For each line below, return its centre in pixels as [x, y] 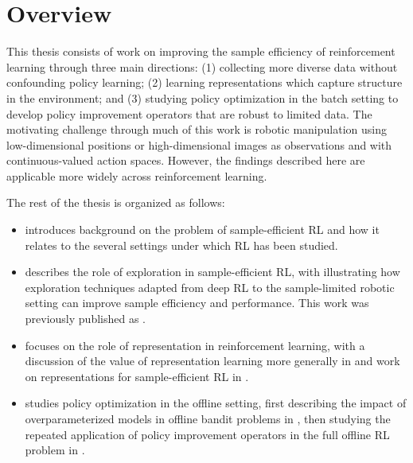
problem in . [55, 450]
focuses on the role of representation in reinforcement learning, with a [195, 345]
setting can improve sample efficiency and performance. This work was [197, 303]
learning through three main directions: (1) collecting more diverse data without [202, 66]
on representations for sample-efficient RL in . [137, 376]
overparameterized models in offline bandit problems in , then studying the [208, 418]
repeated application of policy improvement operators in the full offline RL [207, 434]
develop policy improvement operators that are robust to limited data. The [189, 113]
